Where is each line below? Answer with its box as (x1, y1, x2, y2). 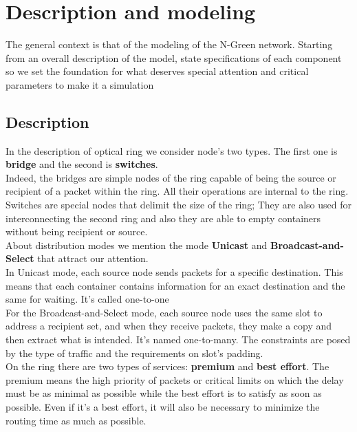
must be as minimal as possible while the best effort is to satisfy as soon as (6, 386, 322, 400)
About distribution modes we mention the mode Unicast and (6, 237, 268, 252)
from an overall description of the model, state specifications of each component (6, 50, 342, 65)
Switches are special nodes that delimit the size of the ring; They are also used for (6, 197, 352, 212)
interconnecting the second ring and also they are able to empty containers (6, 210, 321, 225)
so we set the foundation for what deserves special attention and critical (6, 64, 309, 78)
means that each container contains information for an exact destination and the (6, 278, 345, 292)
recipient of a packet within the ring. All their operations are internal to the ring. (6, 184, 349, 198)
